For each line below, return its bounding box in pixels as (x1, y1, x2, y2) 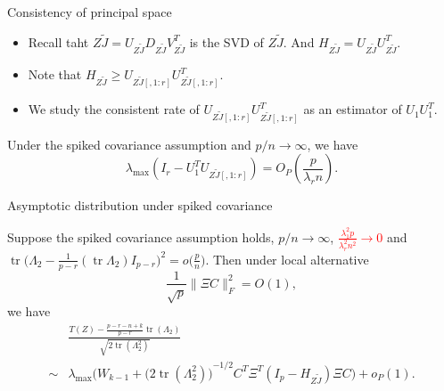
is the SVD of (189, 32, 264, 51)
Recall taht (28, 32, 89, 51)
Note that (28, 65, 82, 84)
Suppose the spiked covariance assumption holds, (7, 227, 275, 246)
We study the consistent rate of (28, 100, 200, 118)
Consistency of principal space (7, 3, 172, 20)
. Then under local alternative (205, 249, 369, 268)
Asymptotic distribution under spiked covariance (7, 196, 273, 215)
